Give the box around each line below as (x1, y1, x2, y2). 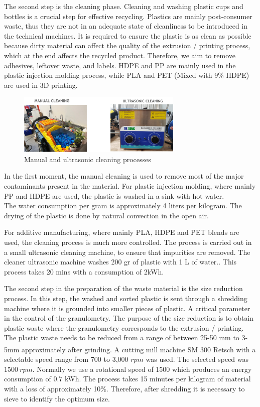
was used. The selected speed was (146, 354, 249, 364)
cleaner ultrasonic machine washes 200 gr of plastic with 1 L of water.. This (4, 256, 237, 267)
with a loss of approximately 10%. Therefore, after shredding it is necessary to (4, 383, 245, 393)
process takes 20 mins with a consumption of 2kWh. (4, 266, 164, 277)
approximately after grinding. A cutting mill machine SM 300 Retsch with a (21, 344, 256, 354)
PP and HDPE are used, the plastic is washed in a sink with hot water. (4, 190, 224, 201)
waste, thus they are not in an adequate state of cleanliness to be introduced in (4, 21, 248, 31)
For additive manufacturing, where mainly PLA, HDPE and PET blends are (4, 227, 239, 237)
